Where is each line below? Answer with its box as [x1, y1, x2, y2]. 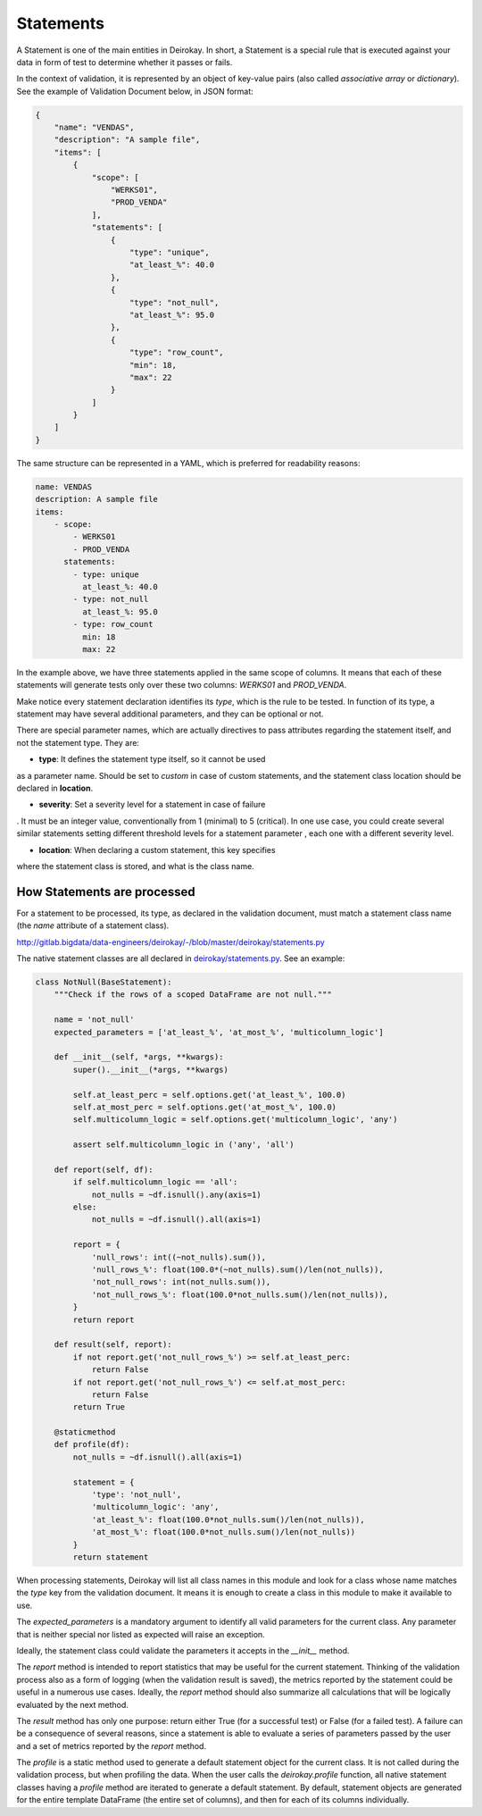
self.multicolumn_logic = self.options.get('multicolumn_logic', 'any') [72, 1115, 398, 1125]
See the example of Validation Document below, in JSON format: [16, 86, 253, 96]
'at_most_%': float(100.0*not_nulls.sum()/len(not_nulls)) [91, 1527, 356, 1537]
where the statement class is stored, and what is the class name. [16, 860, 254, 871]
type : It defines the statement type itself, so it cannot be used [38, 754, 266, 765]
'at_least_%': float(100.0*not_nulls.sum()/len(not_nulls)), [91, 1514, 365, 1525]
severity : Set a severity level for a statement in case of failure [38, 799, 266, 810]
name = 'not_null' [54, 1015, 135, 1025]
